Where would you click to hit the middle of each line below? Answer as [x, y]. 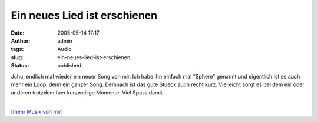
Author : [21, 40]
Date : [18, 33]
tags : [17, 49]
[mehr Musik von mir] [37, 112]
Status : [20, 66]
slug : [17, 57]
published [69, 66]
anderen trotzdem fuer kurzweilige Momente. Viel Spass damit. [87, 93]
